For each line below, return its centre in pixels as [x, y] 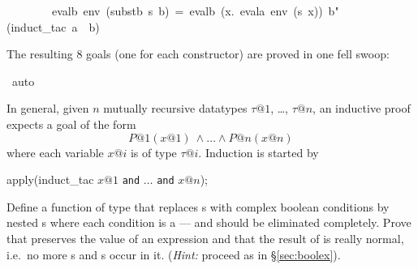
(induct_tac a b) [53, 26]
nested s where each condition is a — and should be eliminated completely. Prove [209, 222]
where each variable [55, 152]
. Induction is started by [259, 152]
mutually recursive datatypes [175, 108]
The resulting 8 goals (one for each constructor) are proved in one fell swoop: [198, 54]
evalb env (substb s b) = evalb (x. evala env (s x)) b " [195, 11]
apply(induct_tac [50, 179]
